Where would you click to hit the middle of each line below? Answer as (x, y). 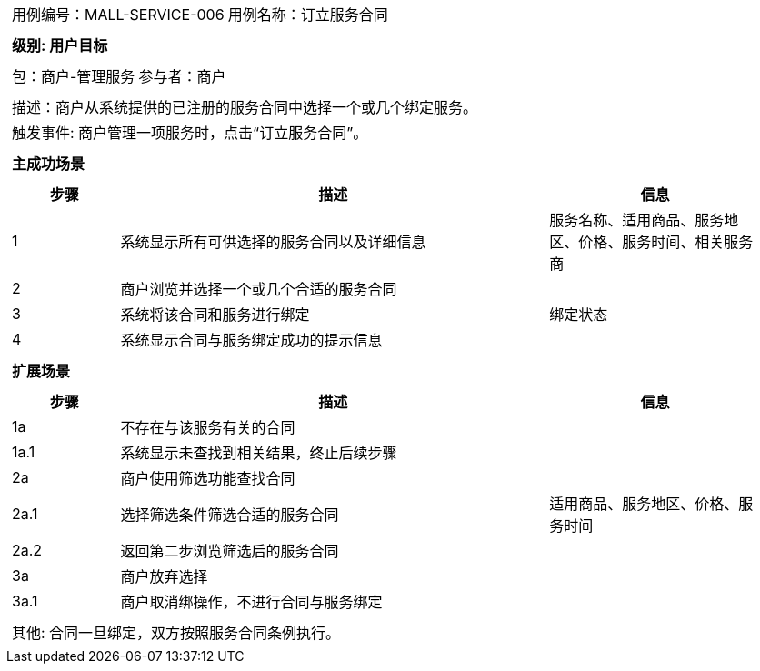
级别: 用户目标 (60, 45)
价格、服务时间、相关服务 (666, 242)
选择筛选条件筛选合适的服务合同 (230, 515)
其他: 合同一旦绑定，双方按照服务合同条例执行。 (176, 633)
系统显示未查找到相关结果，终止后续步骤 (259, 453)
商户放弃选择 (164, 576)
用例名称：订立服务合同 (308, 15)
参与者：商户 (182, 76)
